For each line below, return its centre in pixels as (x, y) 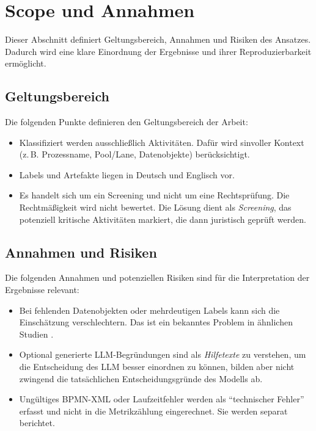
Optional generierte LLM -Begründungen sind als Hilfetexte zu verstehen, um (163, 354)
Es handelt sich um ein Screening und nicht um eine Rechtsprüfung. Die (154, 195)
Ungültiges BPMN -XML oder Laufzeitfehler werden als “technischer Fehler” (162, 399)
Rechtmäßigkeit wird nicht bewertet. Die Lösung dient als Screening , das (155, 207)
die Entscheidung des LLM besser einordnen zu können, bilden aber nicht (157, 367)
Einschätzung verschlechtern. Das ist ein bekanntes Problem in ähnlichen (156, 322)
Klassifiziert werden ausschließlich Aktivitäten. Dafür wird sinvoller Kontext (162, 142)
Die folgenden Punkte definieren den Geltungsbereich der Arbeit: (127, 122)
